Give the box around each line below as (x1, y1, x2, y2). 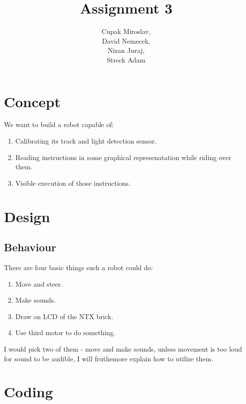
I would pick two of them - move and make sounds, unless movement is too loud (4, 343, 242, 354)
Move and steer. (15, 278, 63, 289)
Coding (4, 382, 53, 402)
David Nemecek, (102, 35, 150, 46)
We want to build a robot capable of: (4, 119, 114, 129)
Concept (4, 91, 61, 111)
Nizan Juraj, (107, 45, 145, 55)
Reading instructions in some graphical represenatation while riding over (15, 152, 231, 162)
